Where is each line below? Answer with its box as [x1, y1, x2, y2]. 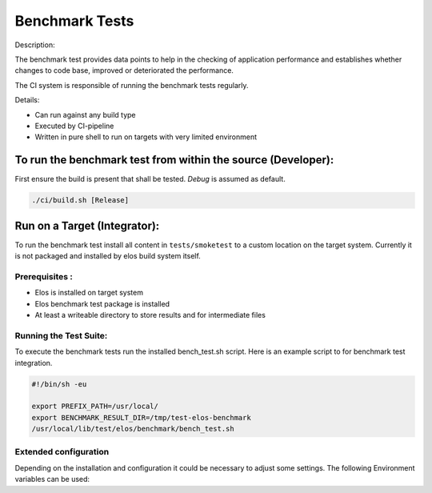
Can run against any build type [34, 110, 136, 119]
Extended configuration [14, 447, 110, 458]
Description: [14, 40, 55, 50]
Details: [14, 95, 40, 105]
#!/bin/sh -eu [31, 379, 87, 388]
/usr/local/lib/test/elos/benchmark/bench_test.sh [31, 424, 235, 434]
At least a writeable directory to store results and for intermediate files [34, 310, 266, 319]
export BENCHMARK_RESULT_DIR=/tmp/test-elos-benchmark [31, 413, 251, 422]
